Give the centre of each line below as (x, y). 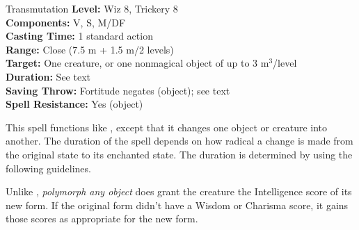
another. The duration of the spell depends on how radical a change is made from (179, 141)
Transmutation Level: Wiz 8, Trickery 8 (92, 8)
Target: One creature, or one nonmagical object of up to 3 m (137, 63)
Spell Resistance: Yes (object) (74, 104)
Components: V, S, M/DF (66, 22)
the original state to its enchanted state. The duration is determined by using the (179, 154)
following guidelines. (48, 168)
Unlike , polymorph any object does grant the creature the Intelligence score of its (179, 191)
